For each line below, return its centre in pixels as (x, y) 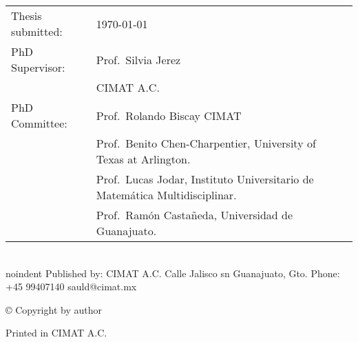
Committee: (39, 123)
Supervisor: (38, 67)
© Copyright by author (54, 309)
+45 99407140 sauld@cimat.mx (71, 286)
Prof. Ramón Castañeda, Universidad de (194, 215)
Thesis (27, 16)
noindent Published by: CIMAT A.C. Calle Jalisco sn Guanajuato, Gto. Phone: (173, 273)
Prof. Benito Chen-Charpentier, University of (206, 143)
